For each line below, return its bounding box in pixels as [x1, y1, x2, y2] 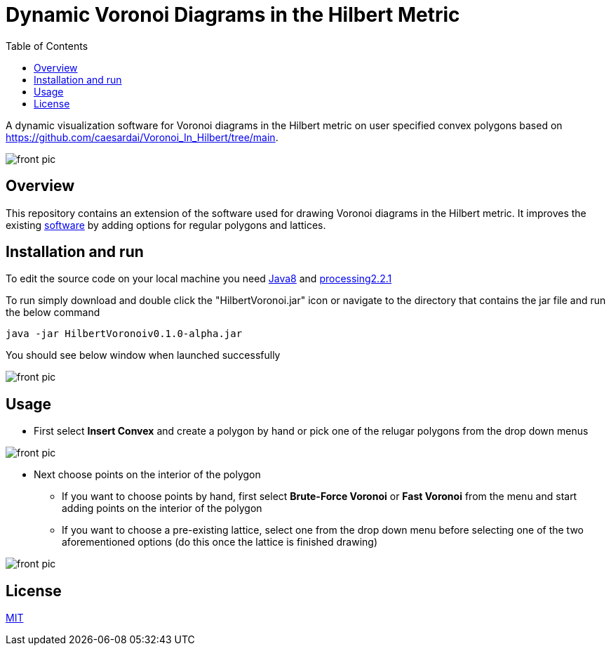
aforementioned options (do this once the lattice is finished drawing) [62, 536, 378, 548]
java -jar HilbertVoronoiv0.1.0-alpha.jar [6, 328, 243, 340]
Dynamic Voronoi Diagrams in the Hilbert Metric [6, 3, 460, 27]
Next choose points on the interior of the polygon [34, 468, 261, 481]
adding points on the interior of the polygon [62, 502, 262, 515]
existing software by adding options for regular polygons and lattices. [6, 218, 326, 231]
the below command [6, 306, 100, 319]
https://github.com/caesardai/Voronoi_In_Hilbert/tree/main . [6, 131, 278, 143]
